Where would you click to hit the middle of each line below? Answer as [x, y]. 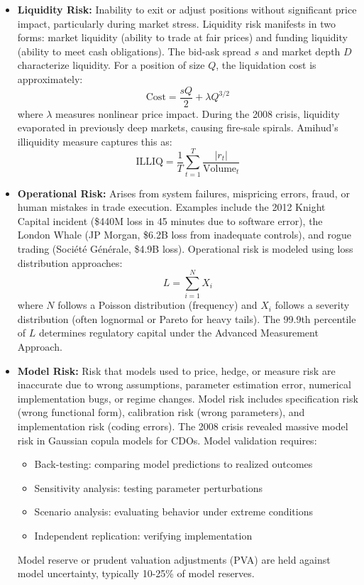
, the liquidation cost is [266, 65]
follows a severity [312, 305]
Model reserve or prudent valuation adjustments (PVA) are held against [174, 559]
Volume [220, 169]
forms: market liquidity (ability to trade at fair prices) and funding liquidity [182, 37]
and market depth [301, 51]
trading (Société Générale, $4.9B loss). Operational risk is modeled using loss [185, 248]
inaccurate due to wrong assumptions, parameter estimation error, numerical [184, 384]
